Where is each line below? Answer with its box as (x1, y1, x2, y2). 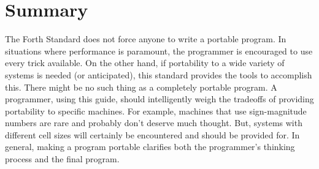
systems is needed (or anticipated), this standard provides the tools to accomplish (5, 68, 312, 81)
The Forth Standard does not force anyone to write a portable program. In (5, 32, 286, 45)
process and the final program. (5, 152, 120, 165)
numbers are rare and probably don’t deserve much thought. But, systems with (5, 116, 302, 129)
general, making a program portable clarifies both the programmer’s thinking (5, 140, 295, 153)
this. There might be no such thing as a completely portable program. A (5, 80, 277, 93)
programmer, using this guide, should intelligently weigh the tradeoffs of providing (5, 92, 314, 105)
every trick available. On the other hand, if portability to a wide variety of (5, 56, 285, 69)
